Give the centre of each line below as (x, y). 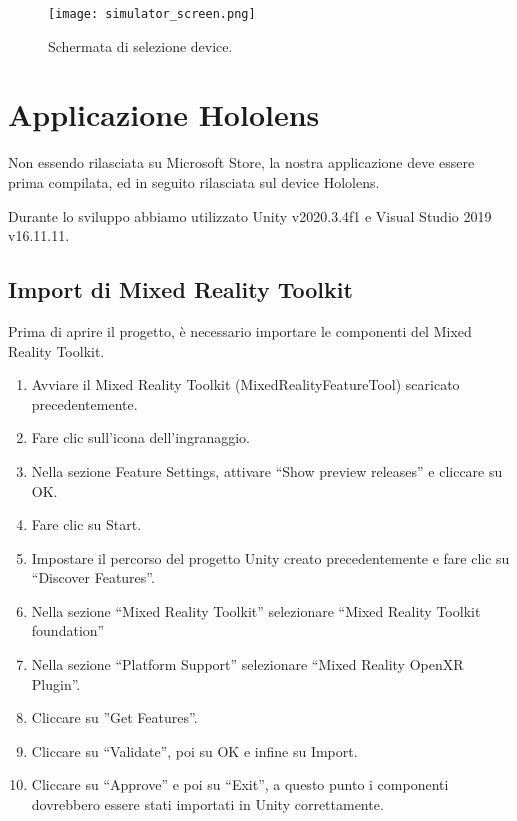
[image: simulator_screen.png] (152, 14)
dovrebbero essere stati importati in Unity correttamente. (207, 804)
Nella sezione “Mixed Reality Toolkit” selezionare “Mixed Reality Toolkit (256, 610)
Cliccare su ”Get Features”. (114, 717)
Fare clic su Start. (86, 524)
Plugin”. (56, 683)
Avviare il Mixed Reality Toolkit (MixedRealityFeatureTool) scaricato (245, 384)
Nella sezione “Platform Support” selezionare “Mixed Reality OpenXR (247, 664)
